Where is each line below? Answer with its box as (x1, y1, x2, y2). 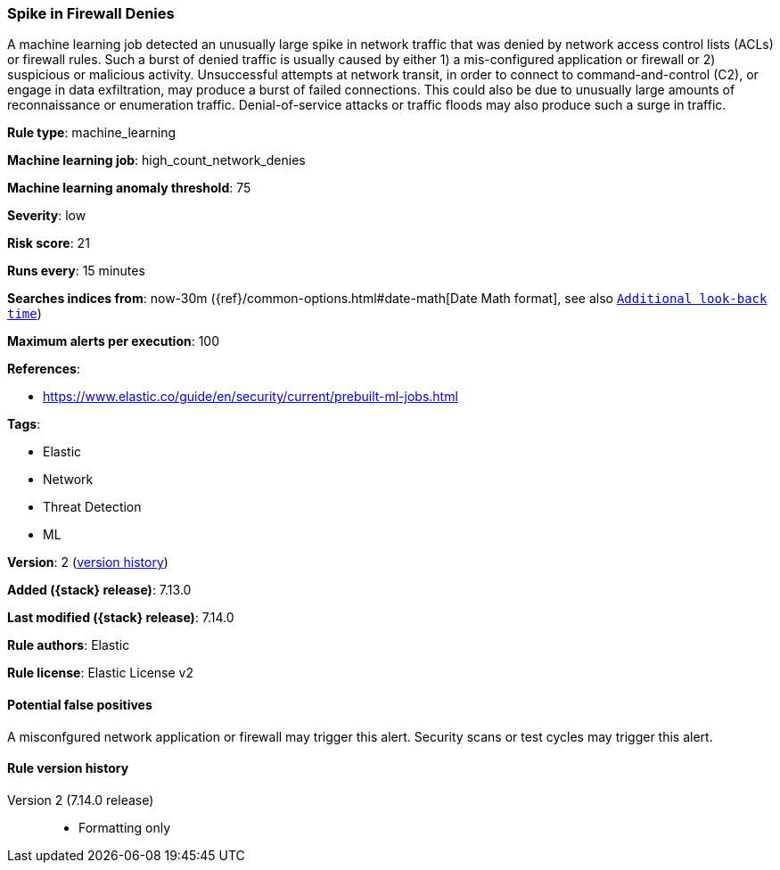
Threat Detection (43, 499, 142, 515)
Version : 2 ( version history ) (7, 554, 168, 570)
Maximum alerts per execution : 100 (7, 333, 220, 349)
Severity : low (7, 208, 86, 224)
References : (7, 361, 80, 377)
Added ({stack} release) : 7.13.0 (7, 582, 192, 598)
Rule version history (7, 760, 129, 776)
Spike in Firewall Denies (7, 4, 175, 22)
